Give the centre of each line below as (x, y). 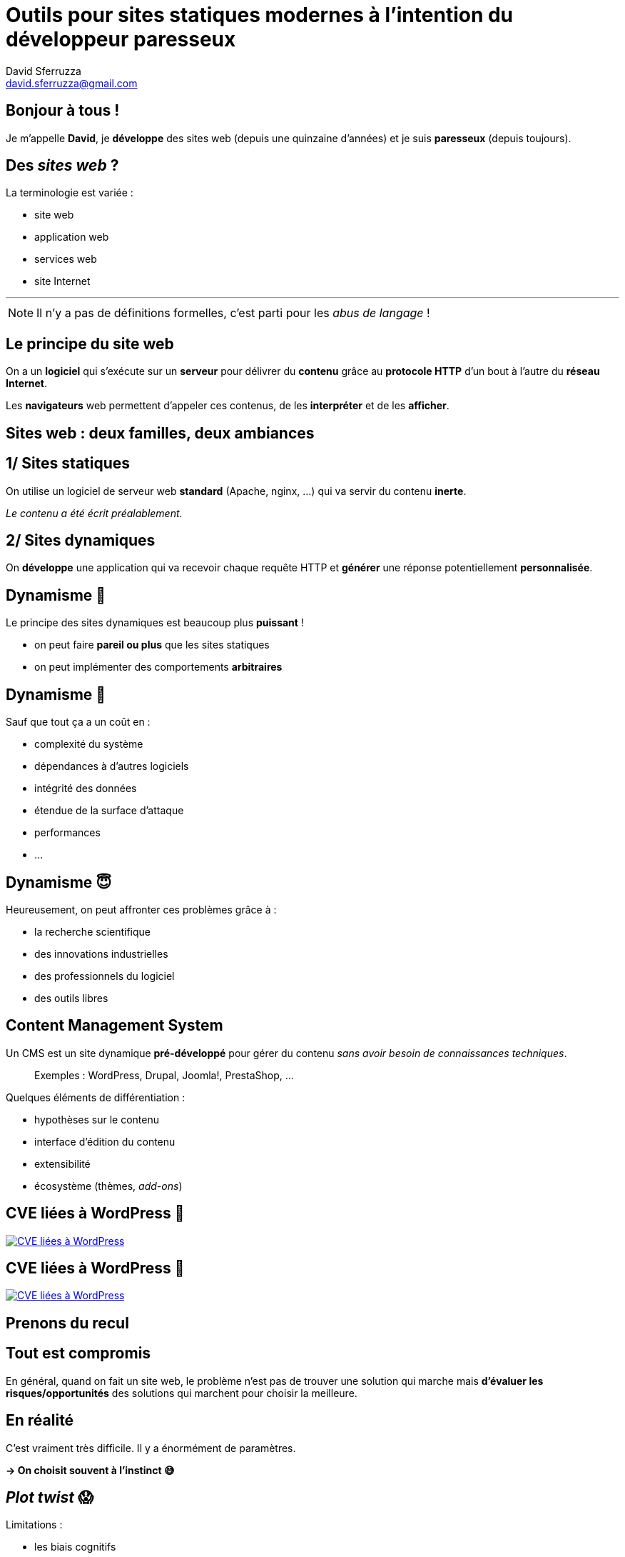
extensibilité (62, 1163)
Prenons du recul (67, 1323)
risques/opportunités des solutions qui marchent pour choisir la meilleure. (182, 1393)
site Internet (62, 281)
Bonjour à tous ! (63, 111)
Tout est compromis (78, 1353)
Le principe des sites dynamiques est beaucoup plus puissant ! (155, 623)
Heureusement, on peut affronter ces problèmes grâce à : (141, 909)
